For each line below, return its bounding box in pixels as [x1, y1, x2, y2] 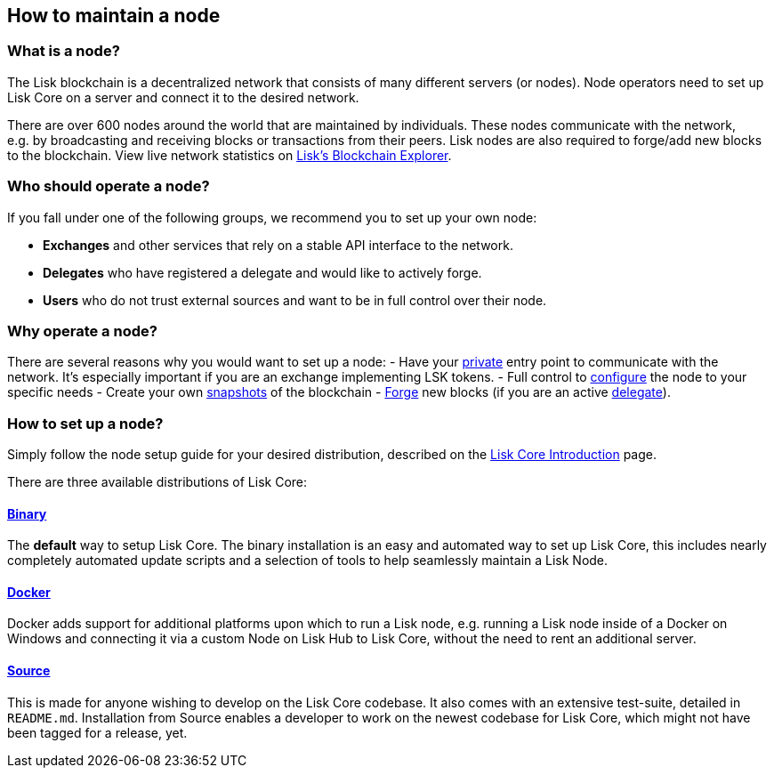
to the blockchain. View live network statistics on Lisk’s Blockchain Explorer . [7, 147, 452, 163]
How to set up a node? [7, 414, 164, 432]
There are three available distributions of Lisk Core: [7, 474, 308, 490]
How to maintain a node [7, 4, 221, 27]
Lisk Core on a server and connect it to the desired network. [7, 89, 359, 105]
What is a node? [7, 42, 120, 61]
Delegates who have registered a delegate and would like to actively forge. [43, 264, 482, 280]
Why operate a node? [7, 321, 157, 340]
